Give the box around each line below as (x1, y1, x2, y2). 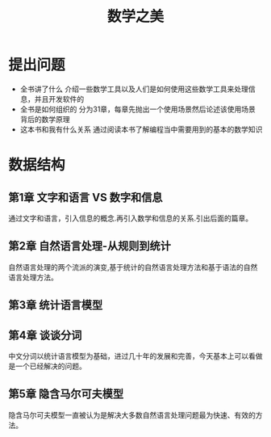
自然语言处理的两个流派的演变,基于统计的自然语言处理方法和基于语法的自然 (8, 262, 258, 271)
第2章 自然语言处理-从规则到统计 (8, 239, 172, 253)
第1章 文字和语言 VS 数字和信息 (8, 191, 163, 204)
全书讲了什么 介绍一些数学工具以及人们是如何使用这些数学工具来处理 (19, 84, 248, 94)
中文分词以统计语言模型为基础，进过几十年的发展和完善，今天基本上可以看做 (8, 351, 263, 360)
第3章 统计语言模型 (8, 298, 103, 312)
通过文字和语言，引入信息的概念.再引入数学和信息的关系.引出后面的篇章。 (8, 213, 253, 223)
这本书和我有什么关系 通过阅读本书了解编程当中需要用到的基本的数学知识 (19, 124, 263, 134)
